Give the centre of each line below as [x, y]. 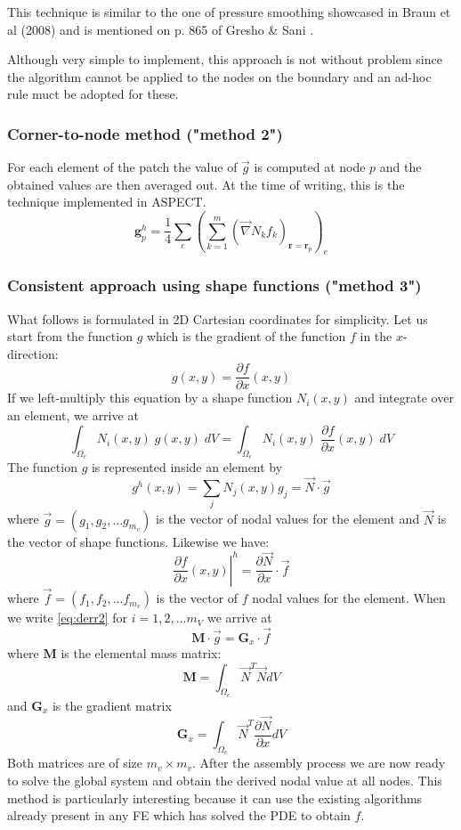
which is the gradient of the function [246, 336]
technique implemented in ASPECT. [107, 202]
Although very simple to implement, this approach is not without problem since [225, 59]
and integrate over [404, 398]
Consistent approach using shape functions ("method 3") [214, 285]
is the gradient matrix [112, 705]
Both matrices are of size [75, 763]
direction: [33, 353]
